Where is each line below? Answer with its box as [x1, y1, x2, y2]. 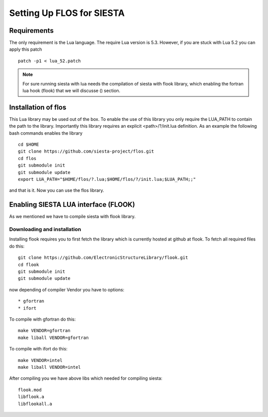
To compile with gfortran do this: [9, 316, 76, 322]
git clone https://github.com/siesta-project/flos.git [18, 149, 154, 154]
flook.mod [18, 387, 42, 393]
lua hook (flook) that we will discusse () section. [22, 87, 121, 94]
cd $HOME [18, 142, 39, 148]
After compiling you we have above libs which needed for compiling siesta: [9, 375, 163, 381]
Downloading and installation [9, 226, 81, 233]
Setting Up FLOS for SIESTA [9, 7, 125, 18]
